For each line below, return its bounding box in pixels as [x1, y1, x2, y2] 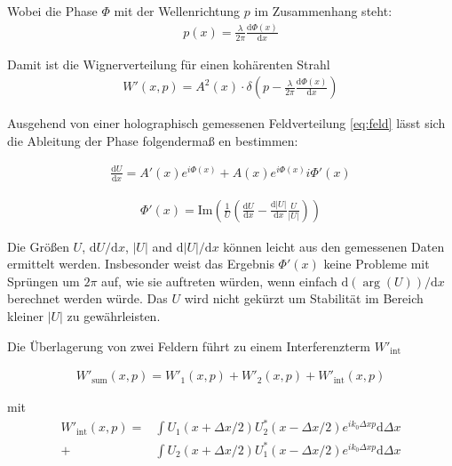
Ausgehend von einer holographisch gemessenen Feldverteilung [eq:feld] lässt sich [7, 114, 446, 133]
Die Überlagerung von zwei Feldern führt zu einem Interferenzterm [7, 336, 370, 355]
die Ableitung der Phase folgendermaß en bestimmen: [7, 131, 298, 149]
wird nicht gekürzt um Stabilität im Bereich [184, 289, 424, 308]
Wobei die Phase [7, 2, 98, 20]
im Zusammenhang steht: [254, 2, 393, 20]
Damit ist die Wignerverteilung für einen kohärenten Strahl [7, 54, 330, 73]
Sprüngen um [7, 271, 80, 290]
